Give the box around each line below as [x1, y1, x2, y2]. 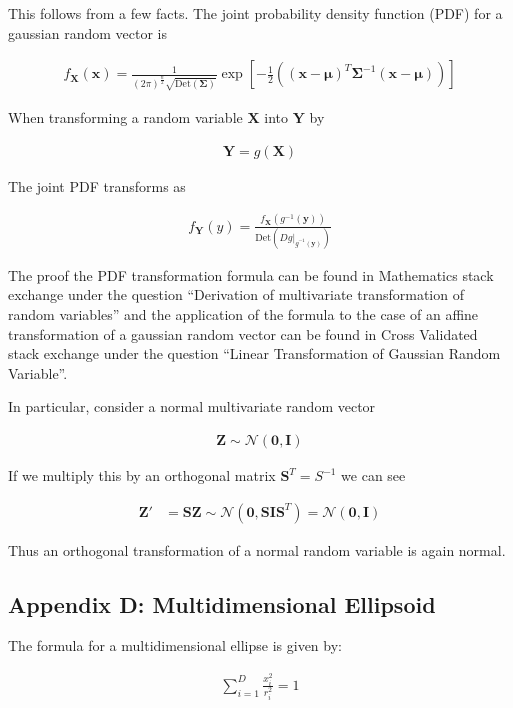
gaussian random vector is [8, 22, 167, 43]
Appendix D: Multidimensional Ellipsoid [8, 588, 436, 619]
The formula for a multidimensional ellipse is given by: [8, 635, 342, 656]
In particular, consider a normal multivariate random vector [8, 396, 376, 417]
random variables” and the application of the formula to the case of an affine [8, 304, 479, 325]
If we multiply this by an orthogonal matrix [8, 465, 276, 486]
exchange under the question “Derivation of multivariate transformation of [8, 284, 464, 305]
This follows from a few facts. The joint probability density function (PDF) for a [8, 3, 503, 23]
